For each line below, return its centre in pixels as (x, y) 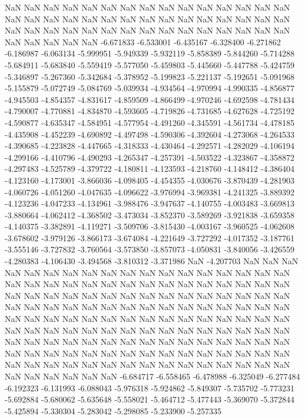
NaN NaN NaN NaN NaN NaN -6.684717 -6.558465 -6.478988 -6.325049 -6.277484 (152, 376)
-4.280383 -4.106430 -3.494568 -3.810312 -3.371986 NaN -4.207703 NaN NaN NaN (152, 261)
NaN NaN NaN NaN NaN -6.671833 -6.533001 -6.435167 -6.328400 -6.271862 (143, 41)
